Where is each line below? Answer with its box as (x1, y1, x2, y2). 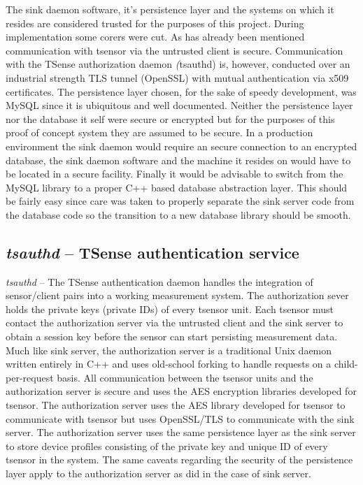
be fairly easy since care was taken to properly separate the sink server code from (6, 194, 355, 208)
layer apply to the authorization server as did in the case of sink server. (6, 466, 311, 481)
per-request (6, 370, 54, 384)
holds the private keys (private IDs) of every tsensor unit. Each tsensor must (6, 301, 334, 316)
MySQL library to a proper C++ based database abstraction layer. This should (6, 180, 348, 194)
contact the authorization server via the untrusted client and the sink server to (6, 315, 343, 330)
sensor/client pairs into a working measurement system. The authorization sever (6, 288, 349, 303)
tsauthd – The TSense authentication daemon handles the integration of (6, 274, 313, 289)
